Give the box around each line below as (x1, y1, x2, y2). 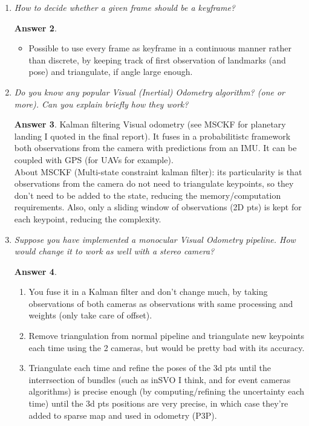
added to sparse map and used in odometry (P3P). (28, 408, 217, 421)
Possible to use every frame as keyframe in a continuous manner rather (28, 42, 291, 54)
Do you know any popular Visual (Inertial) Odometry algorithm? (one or (14, 85, 285, 98)
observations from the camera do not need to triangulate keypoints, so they (14, 177, 294, 190)
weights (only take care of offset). (28, 309, 152, 321)
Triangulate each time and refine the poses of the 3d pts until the (28, 361, 272, 374)
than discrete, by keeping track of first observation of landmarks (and (28, 53, 286, 66)
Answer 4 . (14, 265, 57, 277)
